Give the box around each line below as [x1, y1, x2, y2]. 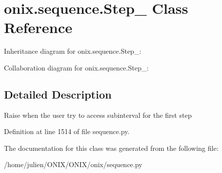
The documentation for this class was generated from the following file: [4, 142, 219, 153]
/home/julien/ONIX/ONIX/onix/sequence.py [4, 159, 143, 170]
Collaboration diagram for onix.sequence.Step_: [4, 62, 149, 72]
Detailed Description [4, 86, 112, 102]
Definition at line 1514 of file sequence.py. [4, 126, 130, 137]
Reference [4, 17, 73, 37]
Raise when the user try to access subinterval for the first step [4, 109, 192, 120]
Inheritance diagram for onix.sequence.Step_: [4, 46, 142, 56]
